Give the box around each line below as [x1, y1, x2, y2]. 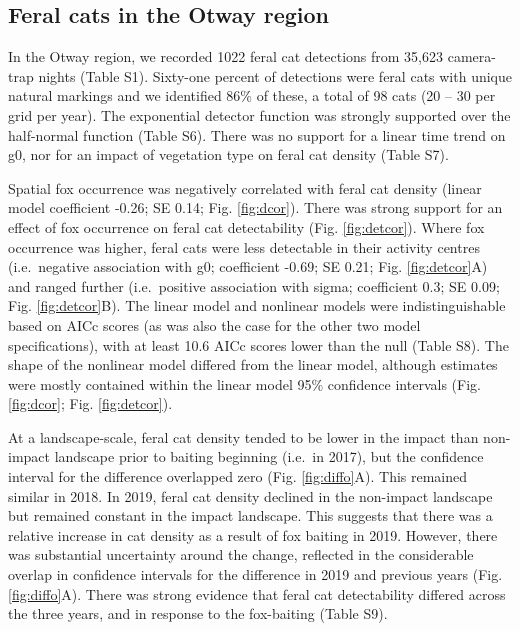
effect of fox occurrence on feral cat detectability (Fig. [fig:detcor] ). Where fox [8, 216, 485, 237]
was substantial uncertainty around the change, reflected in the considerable [8, 544, 474, 565]
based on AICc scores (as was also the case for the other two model [8, 314, 421, 335]
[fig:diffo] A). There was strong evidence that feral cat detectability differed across [8, 583, 506, 604]
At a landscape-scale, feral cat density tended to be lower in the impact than [8, 426, 479, 447]
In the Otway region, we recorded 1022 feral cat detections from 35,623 [8, 46, 444, 67]
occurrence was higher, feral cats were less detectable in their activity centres [8, 236, 480, 257]
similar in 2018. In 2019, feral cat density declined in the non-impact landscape [8, 485, 493, 506]
